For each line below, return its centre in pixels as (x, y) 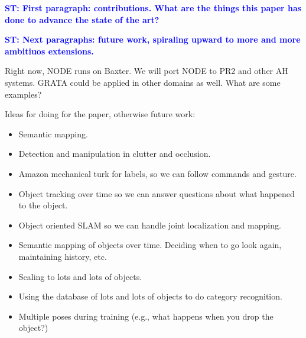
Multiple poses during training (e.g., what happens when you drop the (146, 316)
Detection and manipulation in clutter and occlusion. (115, 154)
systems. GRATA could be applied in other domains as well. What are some (143, 82)
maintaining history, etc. (63, 256)
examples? (23, 94)
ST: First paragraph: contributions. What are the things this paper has (153, 8)
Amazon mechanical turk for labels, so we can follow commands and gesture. (157, 173)
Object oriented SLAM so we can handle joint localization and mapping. (150, 225)
